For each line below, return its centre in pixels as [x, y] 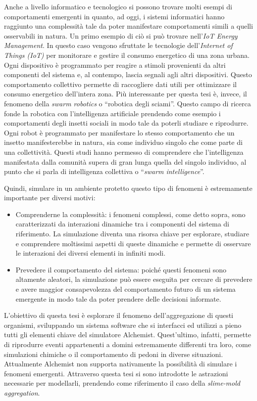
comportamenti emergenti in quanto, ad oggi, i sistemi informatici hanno [114, 16]
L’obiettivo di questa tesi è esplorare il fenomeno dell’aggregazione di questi [119, 315]
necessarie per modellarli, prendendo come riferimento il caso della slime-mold [122, 383]
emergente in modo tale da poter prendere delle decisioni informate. [118, 298]
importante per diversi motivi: [50, 198]
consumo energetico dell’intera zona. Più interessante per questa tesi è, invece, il [126, 94]
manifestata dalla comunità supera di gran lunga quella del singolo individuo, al [125, 161]
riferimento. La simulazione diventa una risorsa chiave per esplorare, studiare [132, 234]
